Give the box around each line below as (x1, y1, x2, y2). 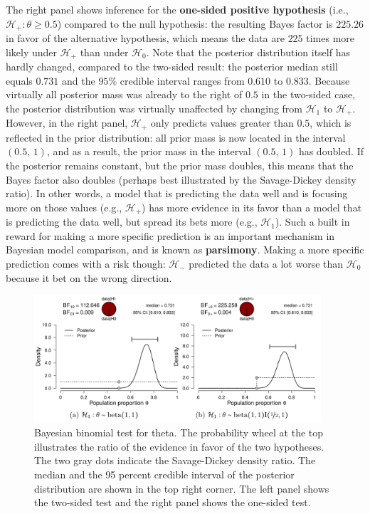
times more (306, 31, 355, 46)
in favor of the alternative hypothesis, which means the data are (6, 31, 285, 46)
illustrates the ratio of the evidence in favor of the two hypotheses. (34, 439, 324, 453)
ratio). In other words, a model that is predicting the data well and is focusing (6, 186, 348, 201)
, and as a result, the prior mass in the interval (46, 144, 251, 159)
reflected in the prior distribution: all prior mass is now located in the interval (6, 130, 346, 145)
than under (80, 44, 129, 59)
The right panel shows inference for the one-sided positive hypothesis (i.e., (6, 2, 349, 16)
